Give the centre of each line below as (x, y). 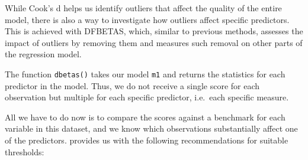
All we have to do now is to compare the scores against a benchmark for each (145, 117)
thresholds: (25, 151)
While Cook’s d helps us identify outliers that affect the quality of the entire (143, 8)
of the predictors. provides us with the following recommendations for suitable (147, 140)
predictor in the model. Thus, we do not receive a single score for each (132, 85)
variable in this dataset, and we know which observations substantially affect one (151, 128)
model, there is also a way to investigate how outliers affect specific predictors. (147, 19)
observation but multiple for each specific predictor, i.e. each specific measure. (147, 97)
